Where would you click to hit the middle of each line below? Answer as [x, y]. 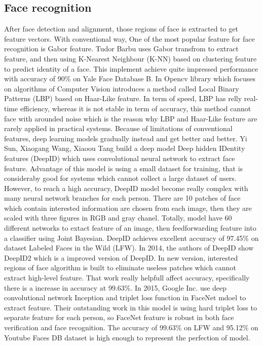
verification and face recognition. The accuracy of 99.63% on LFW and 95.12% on [131, 327]
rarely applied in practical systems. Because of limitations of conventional [118, 128]
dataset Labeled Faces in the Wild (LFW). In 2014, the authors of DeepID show [129, 248]
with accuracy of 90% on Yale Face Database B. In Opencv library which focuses [130, 78]
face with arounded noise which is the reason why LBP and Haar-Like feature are [131, 118]
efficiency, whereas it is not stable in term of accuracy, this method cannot [136, 108]
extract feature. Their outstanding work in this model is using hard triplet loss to [130, 307]
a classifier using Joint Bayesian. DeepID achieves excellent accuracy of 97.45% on [131, 238]
